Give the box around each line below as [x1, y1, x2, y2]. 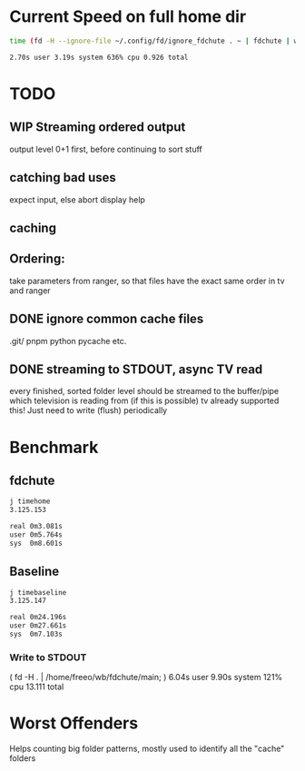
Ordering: [9, 252, 65, 267]
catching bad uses [9, 170, 116, 185]
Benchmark [9, 437, 99, 458]
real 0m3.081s [9, 522, 64, 531]
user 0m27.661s [9, 621, 67, 630]
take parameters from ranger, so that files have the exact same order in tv [9, 275, 285, 286]
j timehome [9, 497, 51, 506]
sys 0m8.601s [9, 539, 64, 548]
